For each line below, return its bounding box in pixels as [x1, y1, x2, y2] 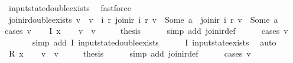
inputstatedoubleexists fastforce [8, 2, 131, 13]
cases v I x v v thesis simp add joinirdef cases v [5, 24, 288, 37]
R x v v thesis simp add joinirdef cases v [8, 47, 251, 60]
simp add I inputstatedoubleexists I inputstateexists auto [32, 36, 276, 48]
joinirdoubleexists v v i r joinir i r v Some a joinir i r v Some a [8, 13, 278, 25]
